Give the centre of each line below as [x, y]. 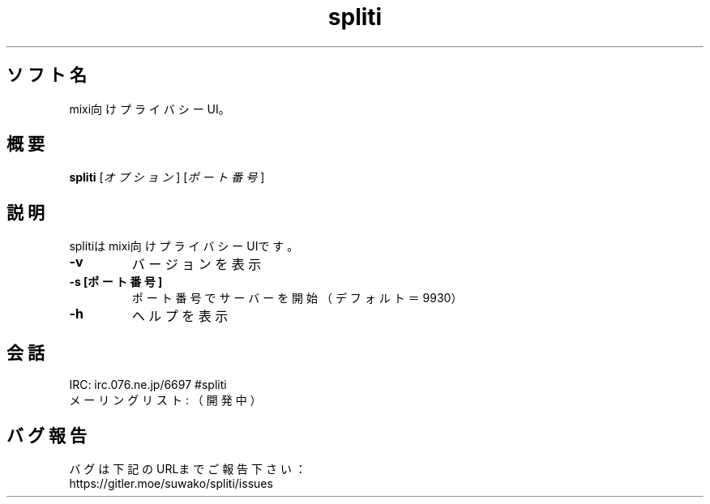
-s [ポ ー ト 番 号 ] [116, 282]
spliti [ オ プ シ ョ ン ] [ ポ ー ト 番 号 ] [167, 177]
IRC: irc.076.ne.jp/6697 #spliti [148, 385]
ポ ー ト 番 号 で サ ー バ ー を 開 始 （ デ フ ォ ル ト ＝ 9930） [297, 298]
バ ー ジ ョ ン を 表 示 [197, 265]
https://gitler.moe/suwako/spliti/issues [171, 483]
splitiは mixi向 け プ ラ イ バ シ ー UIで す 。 [184, 246]
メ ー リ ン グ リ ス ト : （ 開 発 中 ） [165, 400]
